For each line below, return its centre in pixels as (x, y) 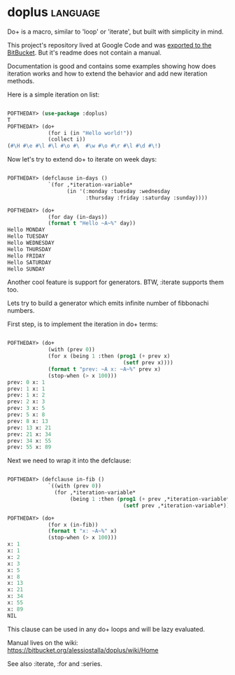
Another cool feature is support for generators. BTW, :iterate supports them (115, 282)
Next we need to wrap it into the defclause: (69, 461)
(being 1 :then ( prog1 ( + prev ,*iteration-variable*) (151, 499)
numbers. (21, 311)
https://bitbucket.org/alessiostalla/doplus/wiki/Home (83, 650)
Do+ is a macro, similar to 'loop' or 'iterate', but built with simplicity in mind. (115, 31)
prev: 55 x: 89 (29, 447)
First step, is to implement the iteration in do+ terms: (83, 324)
